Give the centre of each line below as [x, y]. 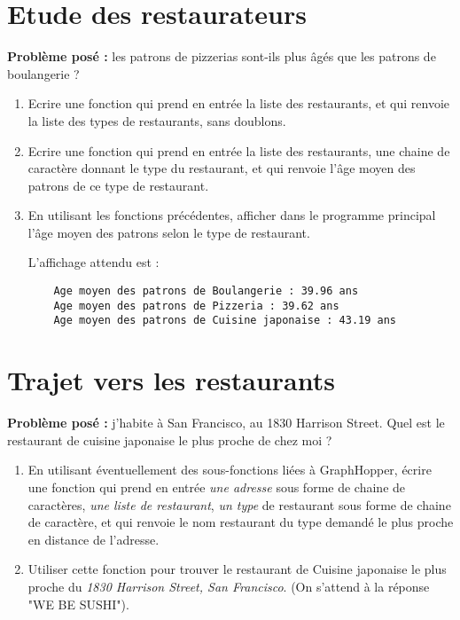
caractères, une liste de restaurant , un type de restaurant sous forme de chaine [239, 504]
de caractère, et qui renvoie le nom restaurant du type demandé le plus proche [241, 522]
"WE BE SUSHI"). [78, 604]
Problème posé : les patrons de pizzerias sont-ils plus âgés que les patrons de [222, 56]
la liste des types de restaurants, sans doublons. [157, 120]
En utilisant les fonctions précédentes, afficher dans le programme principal [232, 215]
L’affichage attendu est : [94, 262]
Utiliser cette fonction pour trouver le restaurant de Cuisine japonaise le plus [237, 569]
